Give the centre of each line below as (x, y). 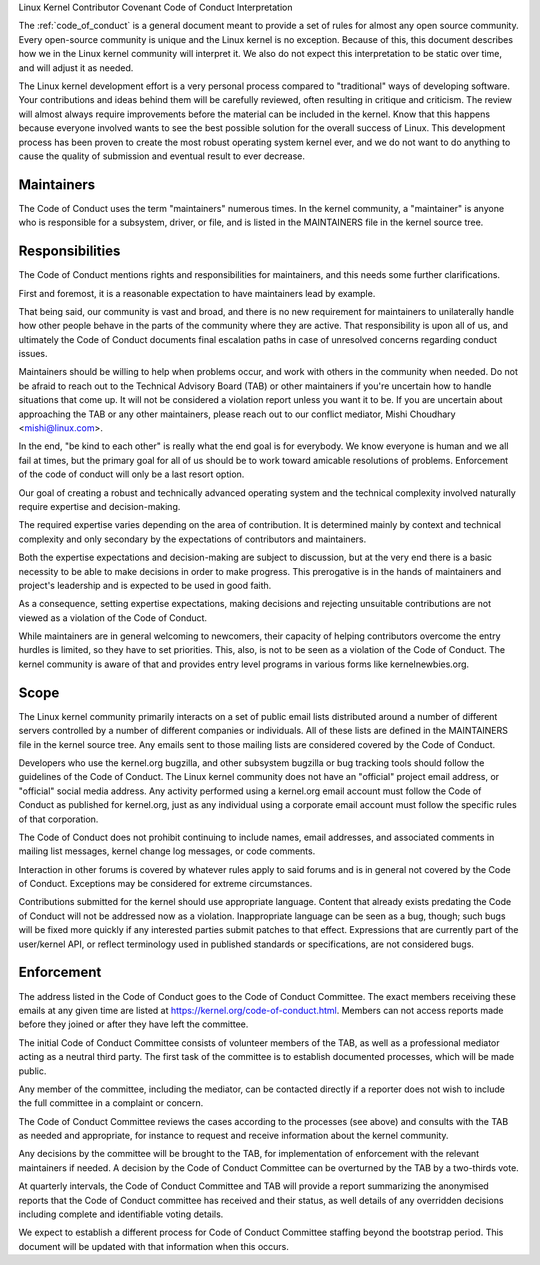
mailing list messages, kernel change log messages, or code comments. (167, 851)
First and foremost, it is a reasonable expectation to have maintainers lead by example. (197, 293)
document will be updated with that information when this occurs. (154, 1246)
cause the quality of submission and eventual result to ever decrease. (161, 156)
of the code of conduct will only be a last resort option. (131, 474)
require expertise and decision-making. (99, 506)
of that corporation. (58, 819)
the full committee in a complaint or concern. (111, 1103)
